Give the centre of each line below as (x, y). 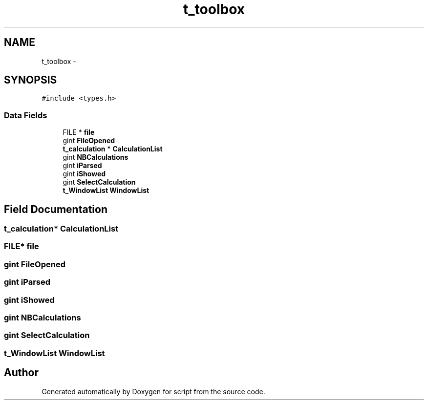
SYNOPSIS (31, 80)
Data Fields (26, 115)
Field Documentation (56, 209)
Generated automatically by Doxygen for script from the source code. (153, 391)
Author (21, 373)
